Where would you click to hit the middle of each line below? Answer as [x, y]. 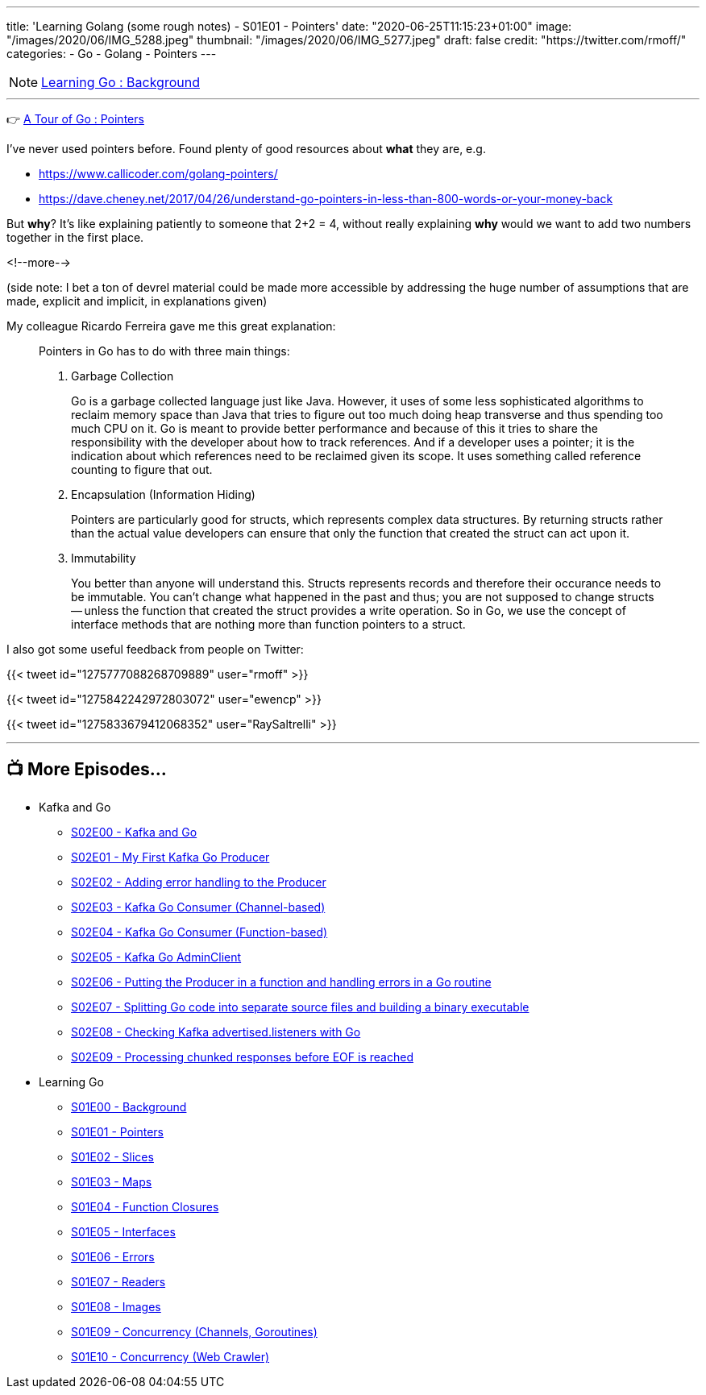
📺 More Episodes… [87, 770]
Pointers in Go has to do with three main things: [164, 351]
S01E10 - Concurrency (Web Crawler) [170, 1356]
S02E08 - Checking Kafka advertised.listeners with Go [216, 1032]
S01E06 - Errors [113, 1256]
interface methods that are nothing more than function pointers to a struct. [268, 624]
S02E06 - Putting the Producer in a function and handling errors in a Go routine [281, 982]
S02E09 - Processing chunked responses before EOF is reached [242, 1057]
